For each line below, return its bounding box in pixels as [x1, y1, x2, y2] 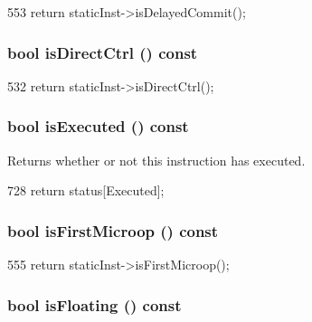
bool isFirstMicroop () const [7, 219, 219, 241]
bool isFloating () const [7, 293, 182, 316]
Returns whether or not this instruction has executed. [7, 150, 306, 169]
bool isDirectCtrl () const [7, 41, 198, 63]
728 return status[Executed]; [7, 181, 165, 200]
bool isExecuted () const [7, 115, 189, 137]
